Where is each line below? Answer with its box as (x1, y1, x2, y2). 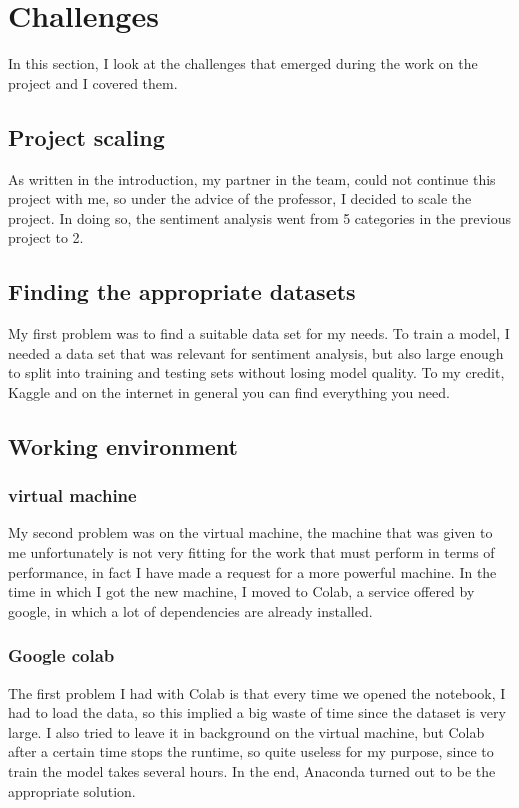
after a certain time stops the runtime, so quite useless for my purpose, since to (8, 741, 494, 762)
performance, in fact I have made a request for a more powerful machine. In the (8, 561, 497, 582)
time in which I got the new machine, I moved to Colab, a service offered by (8, 581, 475, 602)
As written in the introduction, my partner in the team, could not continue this (8, 168, 496, 189)
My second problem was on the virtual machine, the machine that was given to (8, 522, 493, 543)
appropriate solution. (8, 780, 136, 801)
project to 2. (8, 227, 84, 248)
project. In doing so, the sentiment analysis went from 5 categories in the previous (8, 207, 512, 228)
